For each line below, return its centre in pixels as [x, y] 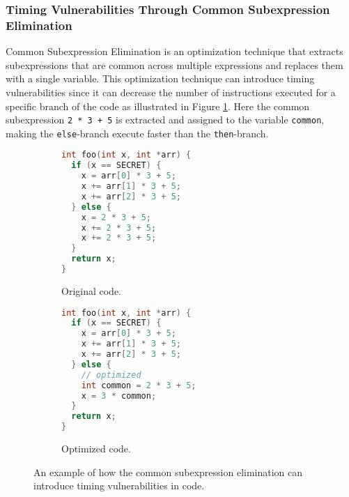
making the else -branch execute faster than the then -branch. [137, 133]
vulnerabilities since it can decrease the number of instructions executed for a [171, 92]
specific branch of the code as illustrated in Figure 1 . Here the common [158, 106]
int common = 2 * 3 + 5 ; [139, 385]
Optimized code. [96, 449]
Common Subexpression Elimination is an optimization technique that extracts [174, 51]
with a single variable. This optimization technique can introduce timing [160, 78]
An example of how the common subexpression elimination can [168, 472]
